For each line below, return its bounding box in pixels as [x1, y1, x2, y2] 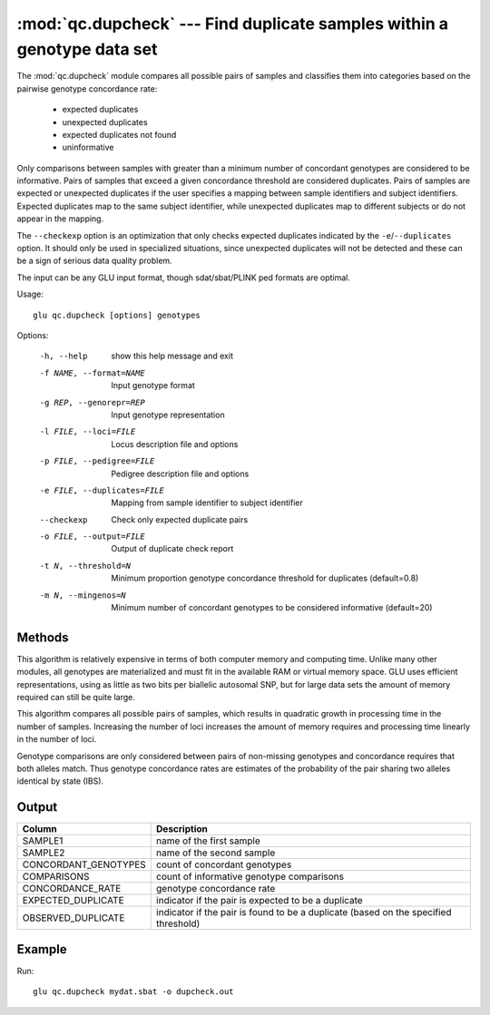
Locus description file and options [111, 438, 239, 449]
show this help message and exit [111, 350, 233, 362]
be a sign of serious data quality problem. [16, 255, 172, 267]
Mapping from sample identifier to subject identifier [111, 497, 303, 508]
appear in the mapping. [16, 213, 104, 224]
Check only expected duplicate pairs [111, 513, 249, 525]
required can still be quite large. [16, 692, 135, 703]
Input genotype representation [111, 409, 226, 420]
